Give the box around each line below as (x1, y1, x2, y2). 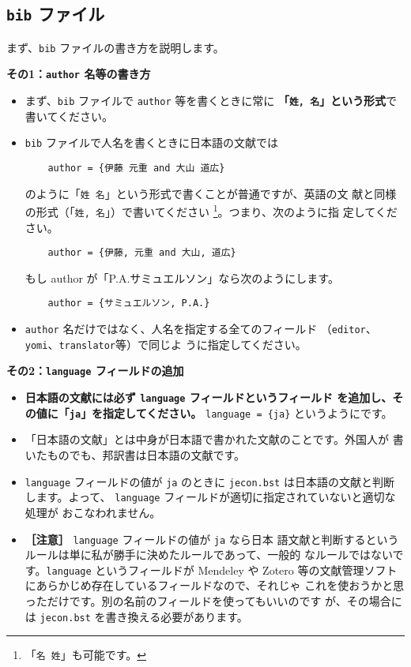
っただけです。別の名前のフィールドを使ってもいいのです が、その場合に (25, 593, 402, 609)
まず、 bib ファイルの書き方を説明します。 (6, 39, 224, 55)
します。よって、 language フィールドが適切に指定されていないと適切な (25, 489, 396, 505)
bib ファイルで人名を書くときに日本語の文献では (25, 134, 278, 151)
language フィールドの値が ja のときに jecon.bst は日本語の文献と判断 (25, 473, 394, 489)
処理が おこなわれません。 (25, 504, 161, 520)
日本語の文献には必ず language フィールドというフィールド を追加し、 (25, 389, 393, 406)
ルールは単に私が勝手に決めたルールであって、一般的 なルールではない (25, 546, 393, 563)
